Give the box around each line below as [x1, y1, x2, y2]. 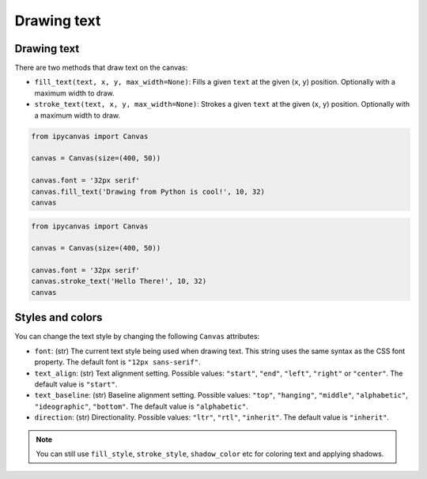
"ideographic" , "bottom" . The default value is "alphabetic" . [34, 402, 248, 411]
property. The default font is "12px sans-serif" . [34, 357, 201, 367]
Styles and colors [14, 311, 103, 324]
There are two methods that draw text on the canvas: [14, 63, 188, 73]
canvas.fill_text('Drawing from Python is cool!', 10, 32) [31, 187, 265, 196]
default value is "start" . [34, 379, 118, 389]
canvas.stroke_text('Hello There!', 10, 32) [31, 277, 207, 286]
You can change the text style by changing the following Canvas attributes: [14, 332, 260, 341]
